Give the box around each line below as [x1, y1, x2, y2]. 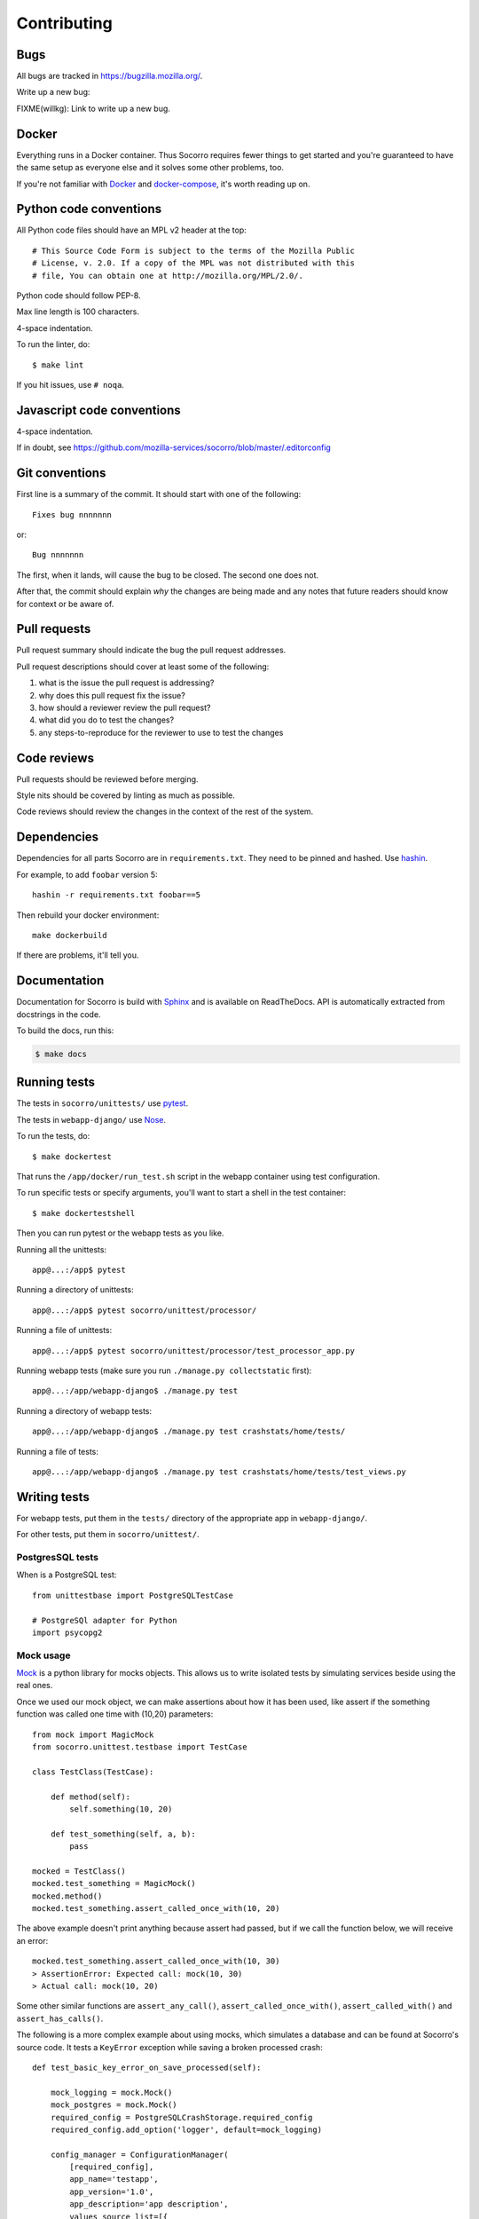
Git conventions [16, 466, 106, 481]
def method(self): [50, 1791, 131, 1802]
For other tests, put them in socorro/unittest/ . [16, 1529, 200, 1540]
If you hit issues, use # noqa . [16, 379, 124, 390]
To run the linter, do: [16, 339, 90, 350]
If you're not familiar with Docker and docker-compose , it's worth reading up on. [16, 178, 310, 189]
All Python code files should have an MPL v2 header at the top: [16, 225, 247, 235]
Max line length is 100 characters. [16, 306, 140, 317]
